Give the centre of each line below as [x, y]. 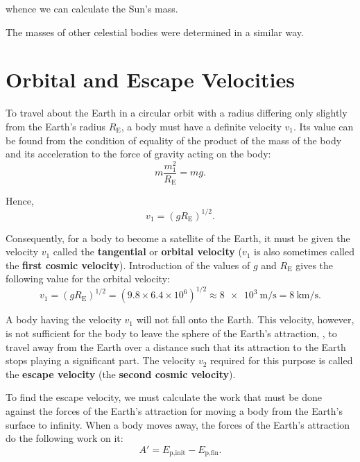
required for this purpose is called [282, 360]
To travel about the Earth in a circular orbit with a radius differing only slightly [177, 113]
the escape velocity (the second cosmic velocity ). [121, 374]
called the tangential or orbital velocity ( [147, 251]
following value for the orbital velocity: [88, 279]
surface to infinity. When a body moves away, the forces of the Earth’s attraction [178, 424]
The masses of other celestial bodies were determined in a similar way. [155, 32]
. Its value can [323, 126]
